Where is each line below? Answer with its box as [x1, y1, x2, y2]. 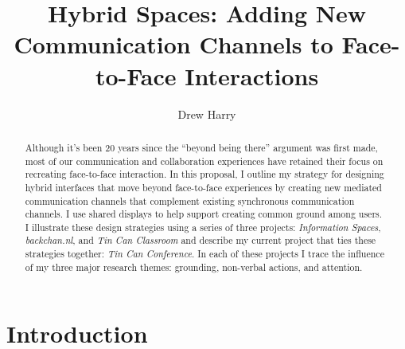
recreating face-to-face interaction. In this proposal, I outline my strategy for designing [25, 167, 384, 181]
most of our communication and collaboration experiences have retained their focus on [25, 154, 384, 167]
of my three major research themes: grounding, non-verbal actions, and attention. [25, 260, 363, 273]
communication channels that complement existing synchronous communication [25, 194, 355, 207]
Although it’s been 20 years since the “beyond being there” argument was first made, [25, 140, 378, 154]
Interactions [185, 59, 319, 92]
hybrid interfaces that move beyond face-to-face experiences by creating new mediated [25, 180, 382, 194]
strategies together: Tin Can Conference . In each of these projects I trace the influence [25, 247, 384, 261]
